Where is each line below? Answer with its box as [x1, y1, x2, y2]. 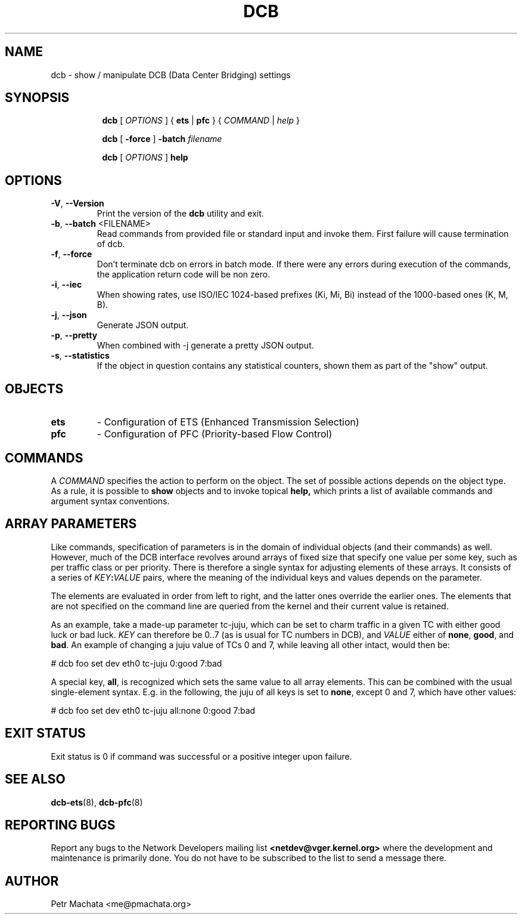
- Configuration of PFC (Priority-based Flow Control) [97, 428, 333, 440]
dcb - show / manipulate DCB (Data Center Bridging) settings [51, 69, 291, 80]
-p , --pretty [51, 330, 98, 341]
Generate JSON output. [97, 320, 189, 331]
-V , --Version [51, 198, 104, 209]
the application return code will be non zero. [97, 269, 271, 280]
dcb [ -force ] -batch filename [102, 134, 222, 144]
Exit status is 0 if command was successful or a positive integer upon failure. [51, 751, 352, 761]
